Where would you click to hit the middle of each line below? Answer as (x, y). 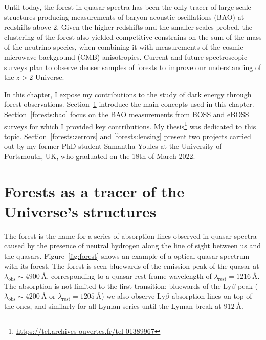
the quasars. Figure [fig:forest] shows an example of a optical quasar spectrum (127, 256)
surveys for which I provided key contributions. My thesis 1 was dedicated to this (130, 125)
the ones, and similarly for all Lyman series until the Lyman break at (113, 306)
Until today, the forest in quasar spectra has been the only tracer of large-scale (128, 7)
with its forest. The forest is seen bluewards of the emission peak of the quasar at (132, 266)
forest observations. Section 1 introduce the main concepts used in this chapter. (129, 104)
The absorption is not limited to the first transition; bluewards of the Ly (118, 286)
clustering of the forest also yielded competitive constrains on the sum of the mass (133, 37)
